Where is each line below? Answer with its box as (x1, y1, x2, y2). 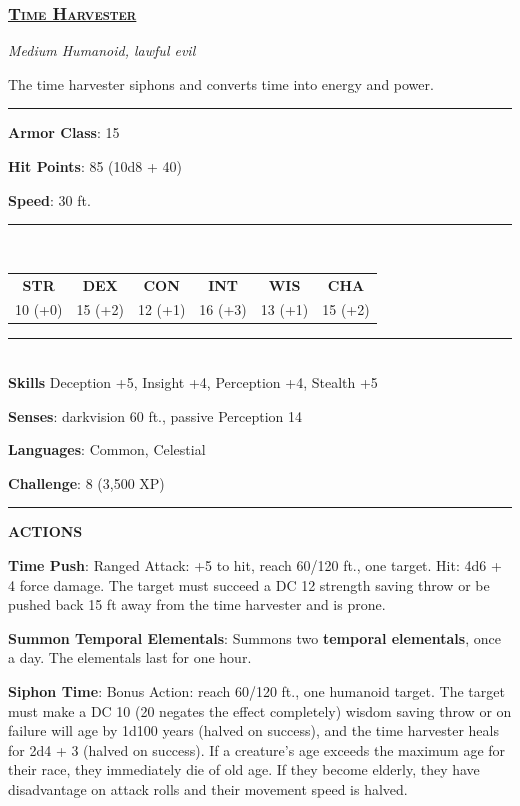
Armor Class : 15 (8, 122, 120, 143)
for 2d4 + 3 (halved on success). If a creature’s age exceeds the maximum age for (8, 739, 506, 760)
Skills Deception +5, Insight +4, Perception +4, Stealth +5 (8, 372, 378, 393)
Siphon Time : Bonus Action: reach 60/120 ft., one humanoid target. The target (8, 681, 505, 701)
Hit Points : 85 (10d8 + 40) (8, 156, 182, 176)
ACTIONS (8, 521, 83, 542)
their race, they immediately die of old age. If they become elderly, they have (8, 759, 480, 780)
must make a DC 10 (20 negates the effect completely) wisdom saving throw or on (8, 700, 512, 721)
